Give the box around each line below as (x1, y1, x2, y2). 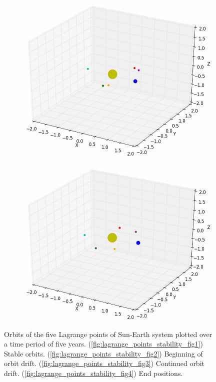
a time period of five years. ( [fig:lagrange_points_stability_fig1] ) (4, 338, 203, 349)
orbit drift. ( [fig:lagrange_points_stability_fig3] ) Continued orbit (4, 358, 204, 368)
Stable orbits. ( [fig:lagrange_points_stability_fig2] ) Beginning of (4, 348, 203, 358)
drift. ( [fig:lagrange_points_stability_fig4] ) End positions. (4, 368, 183, 378)
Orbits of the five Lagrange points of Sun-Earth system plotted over (4, 328, 212, 339)
